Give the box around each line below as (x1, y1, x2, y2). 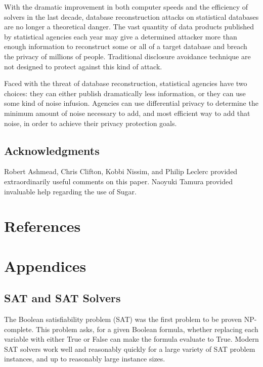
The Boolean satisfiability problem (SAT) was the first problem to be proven (4, 314, 242, 324)
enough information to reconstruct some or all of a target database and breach (4, 41, 247, 52)
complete (4, 323, 32, 334)
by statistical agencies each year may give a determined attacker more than (4, 31, 237, 42)
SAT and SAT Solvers (4, 290, 121, 306)
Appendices (4, 255, 86, 276)
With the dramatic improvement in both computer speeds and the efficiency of (4, 2, 248, 12)
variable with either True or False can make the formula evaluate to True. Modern (4, 334, 259, 344)
